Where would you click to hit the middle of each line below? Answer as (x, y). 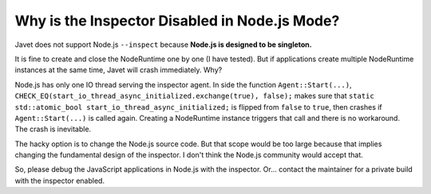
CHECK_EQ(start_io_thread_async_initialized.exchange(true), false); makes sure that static (194, 96)
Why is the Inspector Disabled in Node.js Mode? (177, 21)
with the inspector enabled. (60, 180)
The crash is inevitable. (53, 129)
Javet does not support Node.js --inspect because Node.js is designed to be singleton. (164, 45)
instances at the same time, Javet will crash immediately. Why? (119, 70)
